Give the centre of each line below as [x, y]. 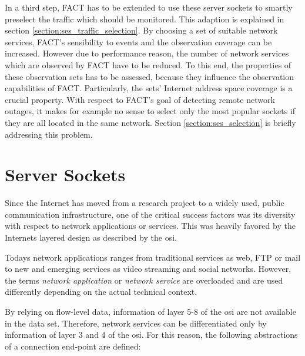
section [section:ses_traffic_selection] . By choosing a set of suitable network [141, 30]
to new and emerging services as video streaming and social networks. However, [148, 269]
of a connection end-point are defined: [73, 346]
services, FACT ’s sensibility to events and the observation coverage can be [138, 41]
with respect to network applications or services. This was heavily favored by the [150, 226]
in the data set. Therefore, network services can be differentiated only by [136, 323]
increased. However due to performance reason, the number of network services [147, 53]
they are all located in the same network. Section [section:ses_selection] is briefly [150, 122]
